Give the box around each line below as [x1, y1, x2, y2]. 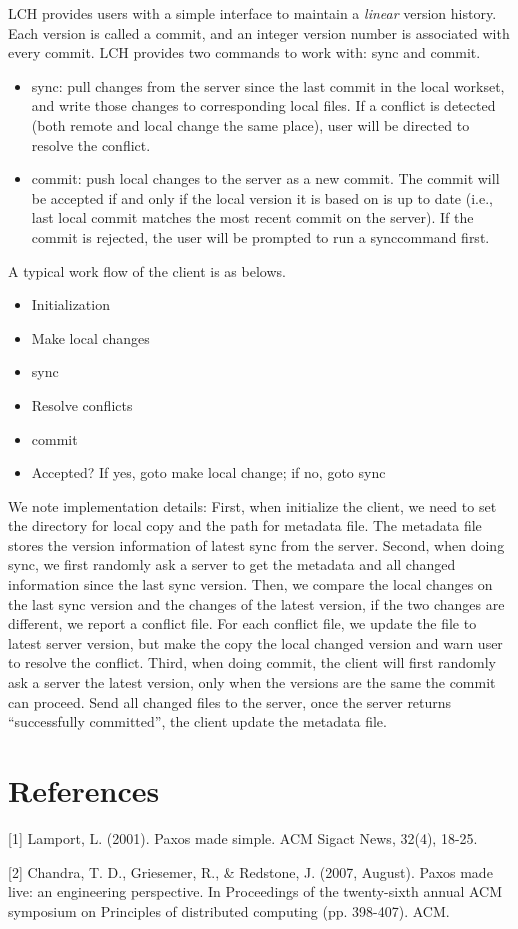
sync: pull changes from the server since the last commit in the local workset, [31, 75, 505, 96]
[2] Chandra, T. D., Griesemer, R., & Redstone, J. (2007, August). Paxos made [8, 861, 493, 882]
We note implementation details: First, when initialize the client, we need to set [8, 495, 497, 516]
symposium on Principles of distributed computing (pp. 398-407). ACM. [8, 900, 450, 921]
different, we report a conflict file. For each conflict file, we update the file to [8, 613, 477, 634]
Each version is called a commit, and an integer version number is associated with [8, 22, 510, 43]
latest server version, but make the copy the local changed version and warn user [8, 632, 503, 653]
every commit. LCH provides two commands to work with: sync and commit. [8, 42, 481, 63]
